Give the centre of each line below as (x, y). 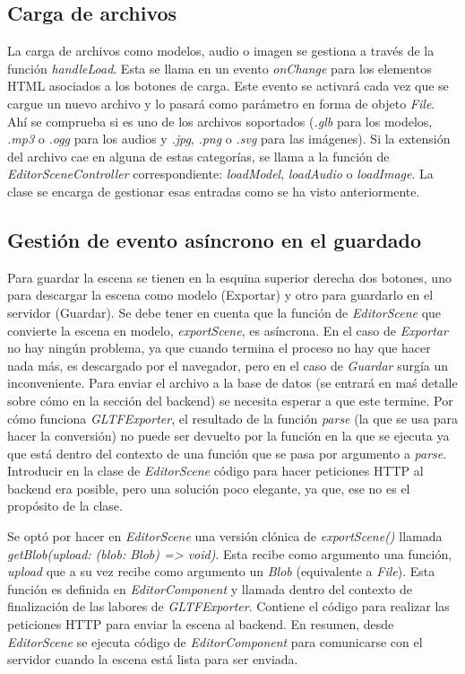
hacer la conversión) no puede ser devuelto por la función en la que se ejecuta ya (228, 436)
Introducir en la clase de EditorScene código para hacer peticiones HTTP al (215, 471)
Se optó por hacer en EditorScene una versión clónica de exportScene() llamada (225, 536)
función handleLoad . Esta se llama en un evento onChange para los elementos (220, 68)
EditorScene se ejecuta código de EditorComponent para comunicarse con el (215, 641)
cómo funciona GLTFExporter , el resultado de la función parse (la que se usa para (232, 418)
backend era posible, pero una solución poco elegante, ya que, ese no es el (209, 488)
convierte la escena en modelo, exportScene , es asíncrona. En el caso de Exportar (228, 330)
